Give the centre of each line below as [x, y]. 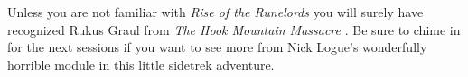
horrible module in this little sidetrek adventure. [141, 64]
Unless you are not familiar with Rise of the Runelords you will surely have [215, 12]
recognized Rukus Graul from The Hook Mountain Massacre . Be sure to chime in [234, 29]
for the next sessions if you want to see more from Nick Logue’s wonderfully [217, 47]
